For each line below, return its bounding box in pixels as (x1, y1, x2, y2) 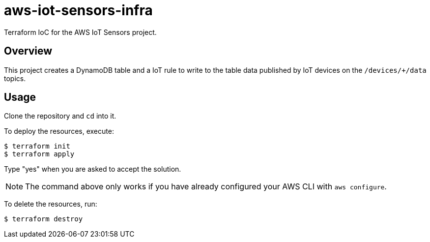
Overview (4, 45, 53, 58)
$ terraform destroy (4, 215, 83, 223)
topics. (4, 74, 26, 83)
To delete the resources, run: (4, 200, 97, 209)
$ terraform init (4, 142, 70, 151)
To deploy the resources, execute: (4, 127, 114, 136)
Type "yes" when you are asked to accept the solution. (4, 165, 181, 174)
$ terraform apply (4, 150, 75, 158)
